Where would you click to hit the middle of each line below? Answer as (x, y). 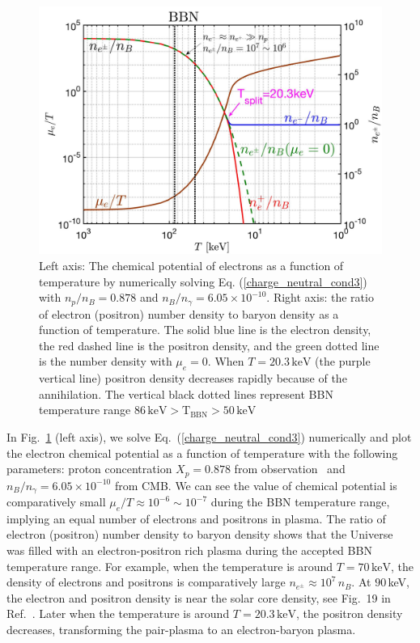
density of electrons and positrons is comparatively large (146, 582)
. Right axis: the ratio (320, 297)
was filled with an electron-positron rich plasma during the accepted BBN (189, 550)
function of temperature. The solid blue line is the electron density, (205, 330)
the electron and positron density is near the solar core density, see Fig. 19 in (199, 597)
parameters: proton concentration (89, 469)
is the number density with (106, 361)
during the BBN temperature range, (300, 502)
